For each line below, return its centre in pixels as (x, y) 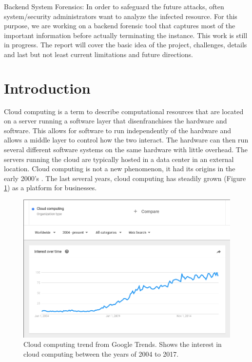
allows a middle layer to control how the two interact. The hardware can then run (126, 140)
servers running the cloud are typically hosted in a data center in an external (119, 159)
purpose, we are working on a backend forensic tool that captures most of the (120, 26)
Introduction (47, 88)
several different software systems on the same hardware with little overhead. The (126, 150)
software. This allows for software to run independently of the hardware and (118, 130)
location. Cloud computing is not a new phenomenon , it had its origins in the (120, 169)
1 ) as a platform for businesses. (50, 188)
